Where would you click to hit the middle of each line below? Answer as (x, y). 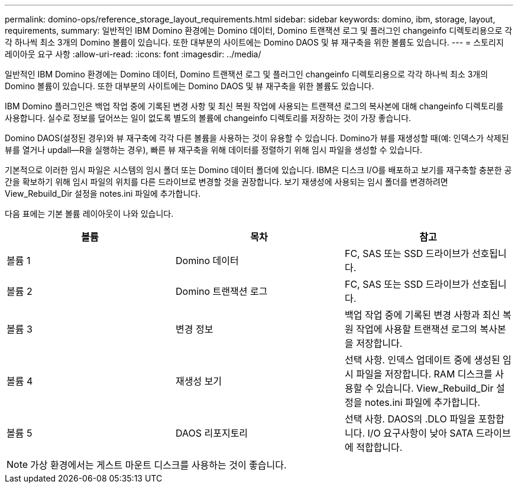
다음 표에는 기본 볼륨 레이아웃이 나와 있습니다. (89, 214)
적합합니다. (379, 447)
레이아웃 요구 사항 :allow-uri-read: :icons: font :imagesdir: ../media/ (133, 54)
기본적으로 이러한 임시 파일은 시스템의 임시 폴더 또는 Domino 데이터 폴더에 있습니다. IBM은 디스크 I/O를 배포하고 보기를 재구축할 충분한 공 (258, 170)
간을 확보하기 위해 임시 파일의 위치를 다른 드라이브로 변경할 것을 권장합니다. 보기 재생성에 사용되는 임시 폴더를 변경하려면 (226, 182)
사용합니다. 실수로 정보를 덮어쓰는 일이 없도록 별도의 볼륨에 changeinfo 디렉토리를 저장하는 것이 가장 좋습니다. (208, 118)
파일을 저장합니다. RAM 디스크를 (424, 374)
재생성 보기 (199, 381)
